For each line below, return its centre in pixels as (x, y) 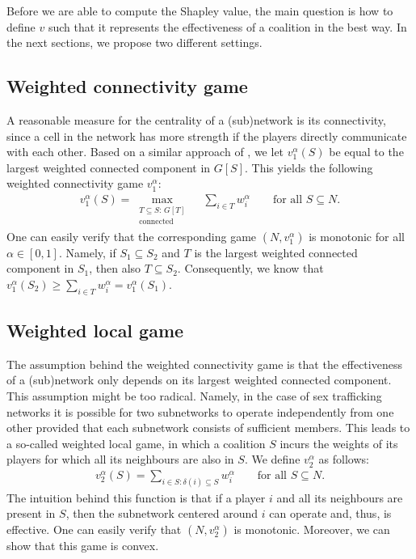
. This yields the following (309, 167)
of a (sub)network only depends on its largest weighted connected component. (199, 380)
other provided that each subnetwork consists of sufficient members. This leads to (208, 428)
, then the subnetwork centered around (162, 513)
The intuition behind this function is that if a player (136, 497)
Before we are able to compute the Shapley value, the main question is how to (200, 11)
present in (31, 513)
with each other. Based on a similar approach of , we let (145, 152)
